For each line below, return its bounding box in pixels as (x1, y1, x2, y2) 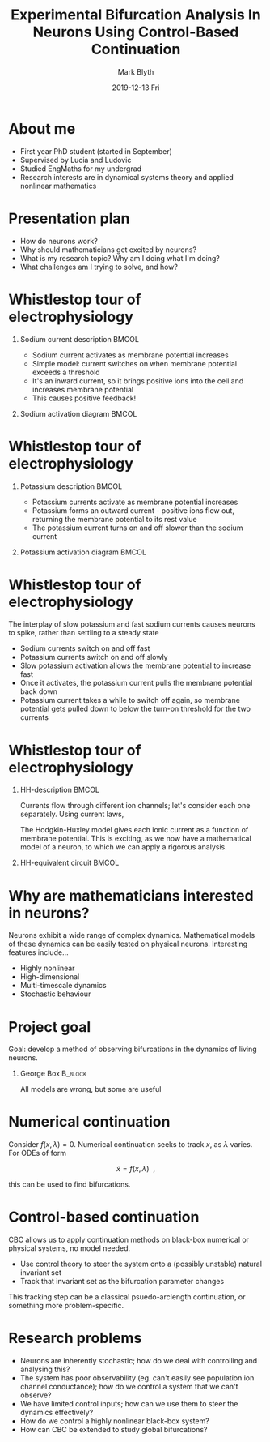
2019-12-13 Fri (112, 83, 160, 92)
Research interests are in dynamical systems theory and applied (19, 172, 234, 182)
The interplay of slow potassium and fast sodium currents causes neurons (8, 619, 256, 629)
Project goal (8, 1017, 91, 1036)
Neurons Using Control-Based (32, 23, 239, 41)
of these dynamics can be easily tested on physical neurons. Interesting (8, 939, 248, 949)
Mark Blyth (117, 66, 154, 76)
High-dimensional (19, 972, 80, 982)
